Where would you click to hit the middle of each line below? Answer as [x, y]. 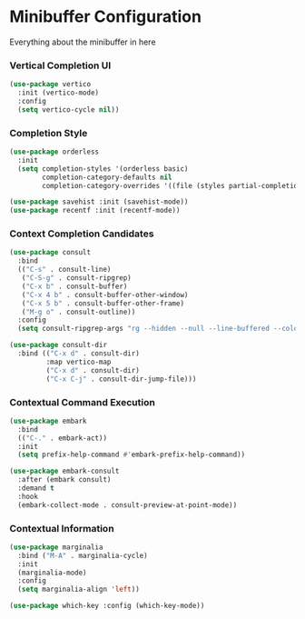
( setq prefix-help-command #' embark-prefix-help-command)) [132, 455]
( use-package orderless [54, 152]
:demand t [36, 488]
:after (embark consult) [64, 480]
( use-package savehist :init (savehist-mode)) [99, 202]
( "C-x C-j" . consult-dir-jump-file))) [121, 379]
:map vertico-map [79, 362]
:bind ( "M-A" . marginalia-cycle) [83, 555]
